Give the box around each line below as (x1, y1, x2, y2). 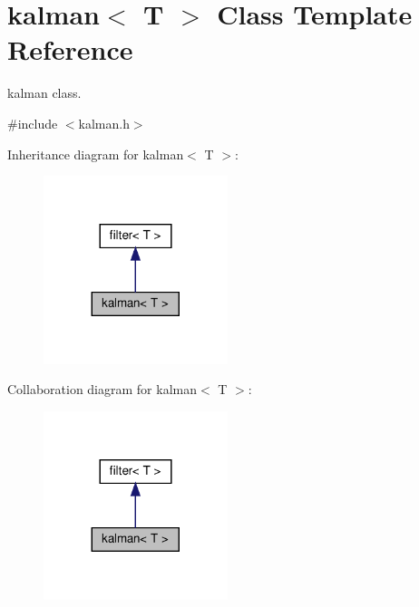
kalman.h (78, 113, 130, 132)
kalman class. (7, 83, 82, 102)
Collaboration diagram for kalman (7, 380, 197, 399)
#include (7, 113, 58, 132)
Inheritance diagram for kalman (7, 144, 184, 163)
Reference (7, 31, 133, 68)
